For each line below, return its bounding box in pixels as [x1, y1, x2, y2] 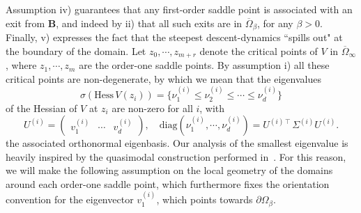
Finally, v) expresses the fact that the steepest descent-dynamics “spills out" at [6, 30, 343, 45]
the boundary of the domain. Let [6, 43, 146, 58]
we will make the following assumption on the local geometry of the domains [6, 163, 333, 177]
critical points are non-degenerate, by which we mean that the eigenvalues [6, 71, 321, 86]
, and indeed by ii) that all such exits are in [56, 15, 243, 30]
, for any [256, 15, 293, 30]
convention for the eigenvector [6, 192, 134, 207]
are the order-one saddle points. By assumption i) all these [79, 58, 330, 72]
